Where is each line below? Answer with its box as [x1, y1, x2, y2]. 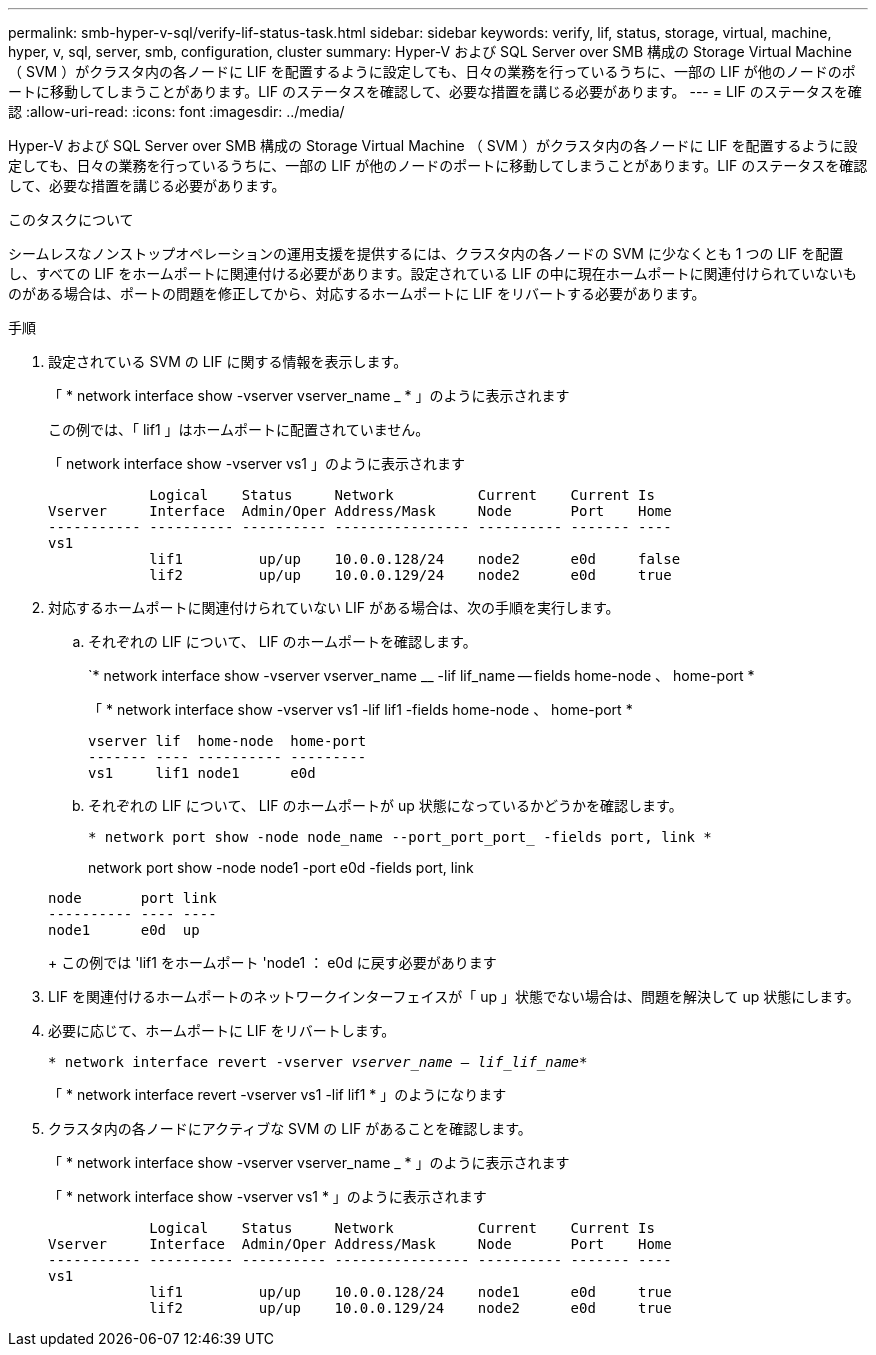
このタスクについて [8, 211, 134, 228]
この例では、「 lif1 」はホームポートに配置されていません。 [48, 421, 430, 438]
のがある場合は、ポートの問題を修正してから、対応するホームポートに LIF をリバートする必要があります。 [8, 285, 706, 302]
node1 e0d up [48, 922, 200, 938]
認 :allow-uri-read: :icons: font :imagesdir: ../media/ [8, 103, 345, 120]
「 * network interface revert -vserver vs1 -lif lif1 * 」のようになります [48, 1086, 507, 1103]
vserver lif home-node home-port [88, 733, 367, 749]
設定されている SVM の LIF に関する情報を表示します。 [48, 353, 408, 370]
